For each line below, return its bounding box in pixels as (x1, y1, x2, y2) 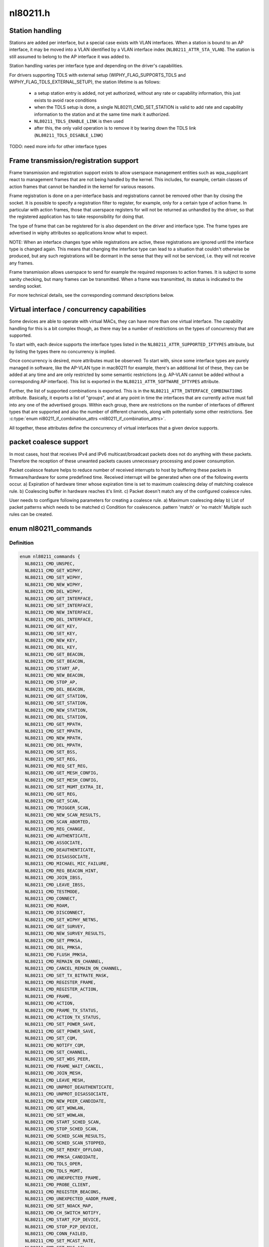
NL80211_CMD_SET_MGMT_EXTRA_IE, (25, 784, 104, 790)
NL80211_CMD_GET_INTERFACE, (25, 596, 94, 601)
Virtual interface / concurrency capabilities (9, 305, 146, 314)
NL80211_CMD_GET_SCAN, (25, 798, 81, 804)
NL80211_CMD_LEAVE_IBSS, (25, 882, 86, 887)
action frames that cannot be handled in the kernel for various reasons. (9, 184, 155, 190)
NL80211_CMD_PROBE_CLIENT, (25, 1182, 91, 1188)
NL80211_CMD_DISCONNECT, (25, 910, 86, 915)
